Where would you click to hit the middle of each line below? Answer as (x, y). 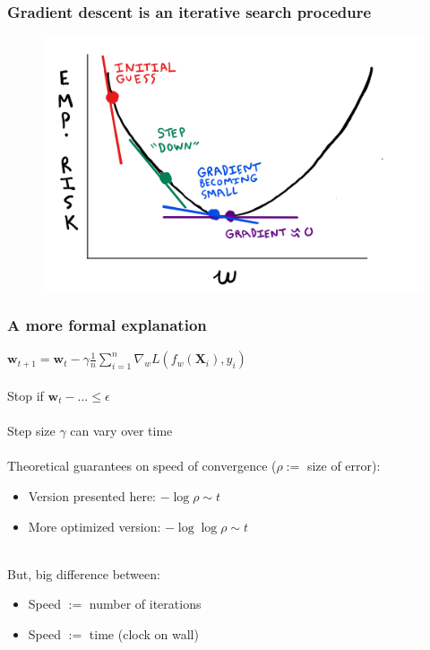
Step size (31, 431)
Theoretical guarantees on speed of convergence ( (142, 466)
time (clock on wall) (144, 633)
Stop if (26, 396)
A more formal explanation (107, 325)
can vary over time (121, 431)
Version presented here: (92, 495)
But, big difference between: (84, 573)
